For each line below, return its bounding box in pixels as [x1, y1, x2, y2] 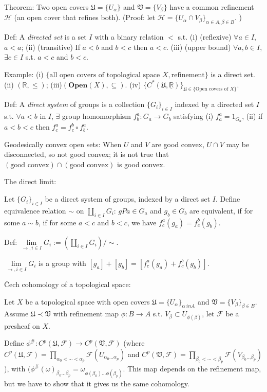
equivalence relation [4, 205, 66, 216]
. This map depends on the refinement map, [123, 363, 261, 373]
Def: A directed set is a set [4, 31, 87, 42]
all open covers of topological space [49, 72, 160, 79]
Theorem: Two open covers [4, 2, 89, 12]
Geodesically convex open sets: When [4, 138, 122, 149]
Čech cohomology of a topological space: [4, 279, 131, 290]
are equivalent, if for [189, 205, 253, 216]
